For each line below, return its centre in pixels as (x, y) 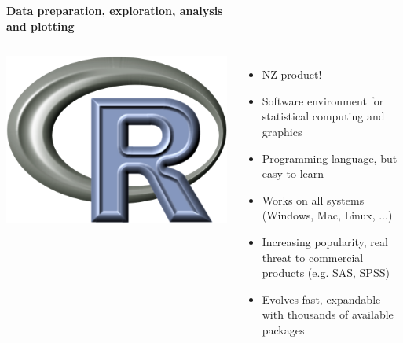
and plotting (40, 26)
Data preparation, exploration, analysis (115, 10)
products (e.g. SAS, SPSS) (326, 273)
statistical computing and (323, 116)
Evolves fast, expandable (321, 299)
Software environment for (323, 100)
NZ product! (292, 74)
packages (283, 329)
